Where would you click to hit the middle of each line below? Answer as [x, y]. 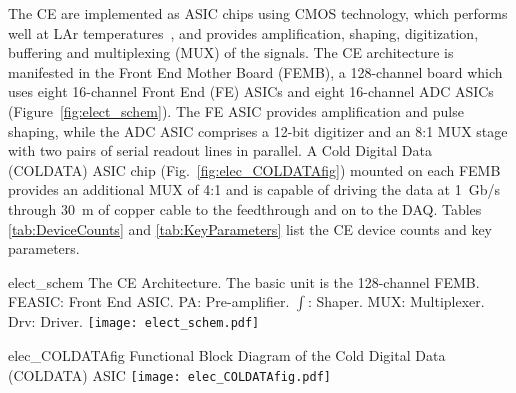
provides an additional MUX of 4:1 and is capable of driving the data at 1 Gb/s [254, 189]
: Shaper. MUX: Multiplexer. [396, 301]
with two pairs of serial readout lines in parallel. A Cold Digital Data [220, 150]
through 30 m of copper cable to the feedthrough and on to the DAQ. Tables [245, 208]
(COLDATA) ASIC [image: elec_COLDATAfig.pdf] [169, 374]
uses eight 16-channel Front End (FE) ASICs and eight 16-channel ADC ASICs [251, 91]
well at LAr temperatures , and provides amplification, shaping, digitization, [243, 32]
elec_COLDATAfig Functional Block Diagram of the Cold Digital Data [227, 354]
